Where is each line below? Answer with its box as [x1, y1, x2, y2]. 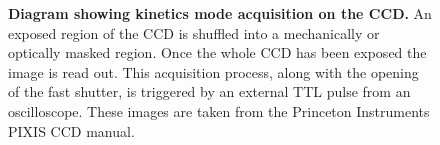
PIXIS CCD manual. [8, 120, 135, 141]
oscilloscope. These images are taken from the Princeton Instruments [8, 100, 430, 121]
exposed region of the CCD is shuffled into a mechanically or [8, 22, 380, 43]
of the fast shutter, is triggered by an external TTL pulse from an [8, 81, 411, 102]
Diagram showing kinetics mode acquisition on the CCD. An [8, 3, 432, 23]
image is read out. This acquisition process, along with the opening [8, 61, 419, 82]
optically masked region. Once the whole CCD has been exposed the [8, 42, 427, 63]
